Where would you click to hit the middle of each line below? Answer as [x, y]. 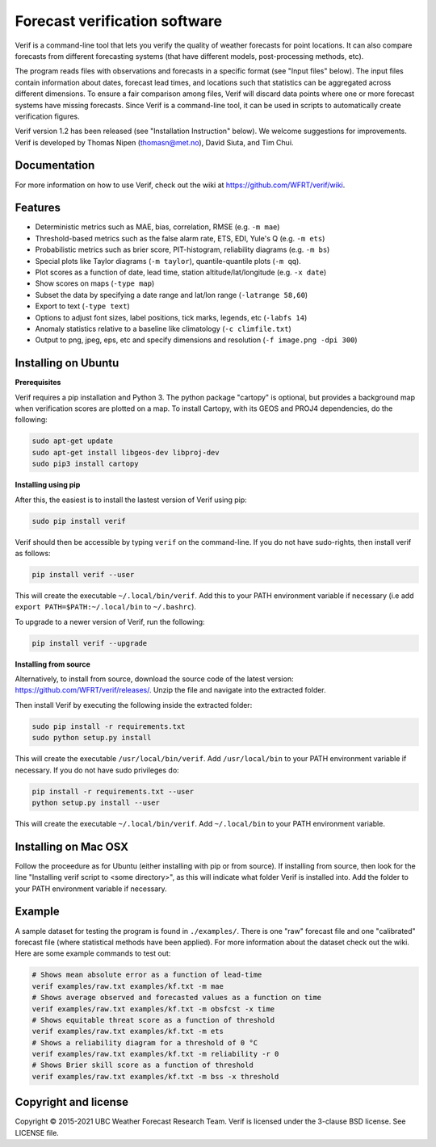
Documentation [55, 165]
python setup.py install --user [96, 802]
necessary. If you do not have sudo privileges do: [97, 770]
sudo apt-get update [72, 441]
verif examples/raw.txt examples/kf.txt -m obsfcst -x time [153, 1009]
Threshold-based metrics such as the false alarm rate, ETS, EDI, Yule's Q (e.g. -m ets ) [180, 238]
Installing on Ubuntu [67, 363]
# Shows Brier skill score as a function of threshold [143, 1065]
